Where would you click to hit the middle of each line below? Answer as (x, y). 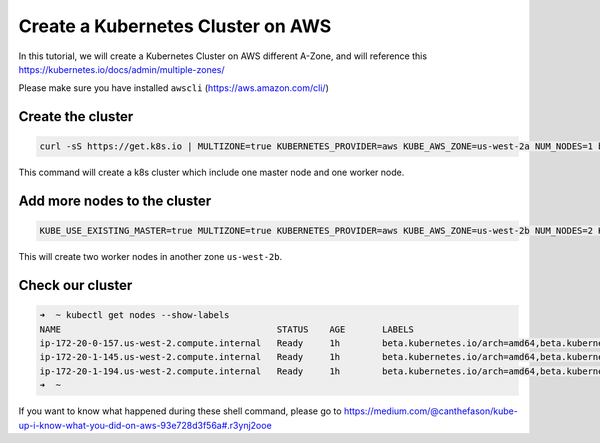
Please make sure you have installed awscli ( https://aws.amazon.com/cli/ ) (173, 88)
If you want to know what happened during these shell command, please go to (180, 411)
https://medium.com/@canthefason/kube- (431, 411)
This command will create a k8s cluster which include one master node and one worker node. (211, 172)
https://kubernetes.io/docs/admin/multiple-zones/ (121, 69)
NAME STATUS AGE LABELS (227, 329)
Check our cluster (75, 285)
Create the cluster (76, 116)
